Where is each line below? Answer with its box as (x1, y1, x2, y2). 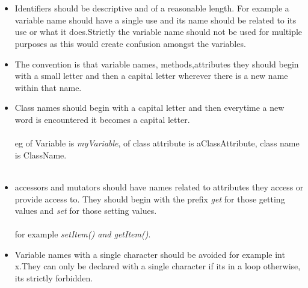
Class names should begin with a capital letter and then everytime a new (14, 101, 285, 114)
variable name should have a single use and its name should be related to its (14, 13, 297, 26)
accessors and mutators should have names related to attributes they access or (14, 180, 304, 193)
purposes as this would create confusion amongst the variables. (14, 37, 246, 49)
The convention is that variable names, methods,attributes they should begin (14, 57, 299, 70)
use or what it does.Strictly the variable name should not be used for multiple (14, 25, 303, 38)
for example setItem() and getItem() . (14, 228, 151, 240)
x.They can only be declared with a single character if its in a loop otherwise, (14, 260, 301, 272)
